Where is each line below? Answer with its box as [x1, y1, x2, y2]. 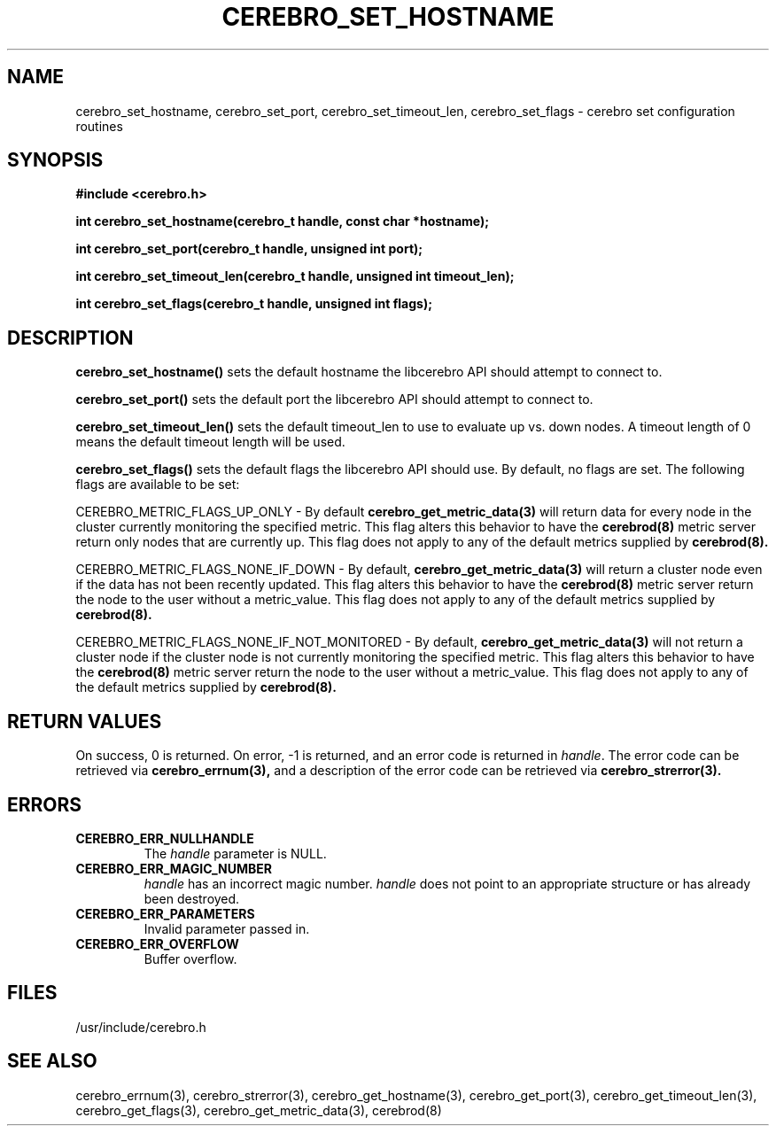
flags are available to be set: [75, 477, 240, 493]
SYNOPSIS [7, 149, 104, 172]
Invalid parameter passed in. [144, 920, 310, 936]
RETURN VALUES [7, 710, 162, 733]
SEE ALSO [7, 1050, 97, 1073]
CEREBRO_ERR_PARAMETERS [75, 905, 255, 921]
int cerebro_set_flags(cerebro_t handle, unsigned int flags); [75, 296, 432, 312]
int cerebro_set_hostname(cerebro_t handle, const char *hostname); [75, 213, 490, 229]
